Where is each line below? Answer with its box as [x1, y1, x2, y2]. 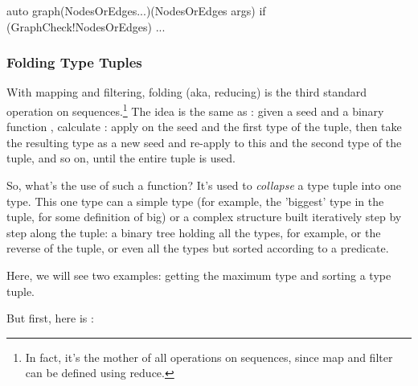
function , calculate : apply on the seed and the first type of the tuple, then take [6, 118, 402, 135]
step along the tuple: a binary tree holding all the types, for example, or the [6, 224, 381, 240]
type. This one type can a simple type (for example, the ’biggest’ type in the [6, 192, 384, 209]
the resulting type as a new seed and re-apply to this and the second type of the [6, 133, 402, 150]
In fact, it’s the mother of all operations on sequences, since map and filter [25, 348, 393, 365]
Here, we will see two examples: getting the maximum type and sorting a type [6, 267, 391, 283]
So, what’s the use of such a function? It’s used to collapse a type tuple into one [6, 177, 401, 194]
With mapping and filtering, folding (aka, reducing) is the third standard [6, 84, 367, 101]
